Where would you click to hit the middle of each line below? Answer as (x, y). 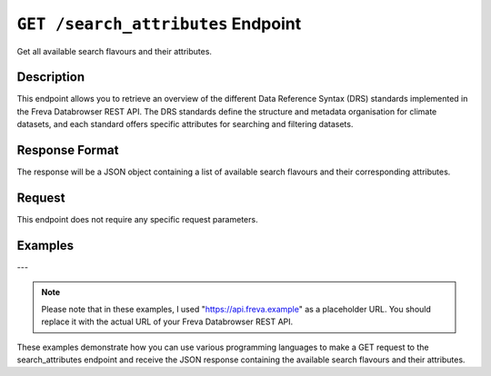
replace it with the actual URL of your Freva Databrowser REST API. (167, 322)
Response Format (68, 150)
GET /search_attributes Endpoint (159, 24)
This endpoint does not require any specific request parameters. (137, 220)
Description (51, 77)
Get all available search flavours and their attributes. (115, 51)
